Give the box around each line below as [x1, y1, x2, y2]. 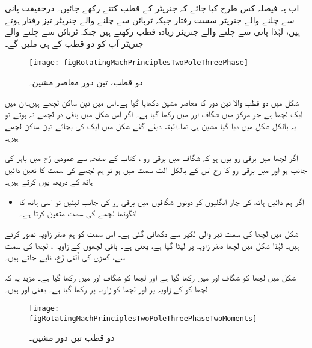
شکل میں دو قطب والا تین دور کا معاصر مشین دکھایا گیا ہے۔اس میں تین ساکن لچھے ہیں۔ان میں [5, 96, 299, 108]
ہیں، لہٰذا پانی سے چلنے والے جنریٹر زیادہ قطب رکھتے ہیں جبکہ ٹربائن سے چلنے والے [5, 25, 300, 38]
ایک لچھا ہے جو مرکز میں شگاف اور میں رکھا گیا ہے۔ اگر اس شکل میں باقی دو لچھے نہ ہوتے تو [5, 108, 303, 120]
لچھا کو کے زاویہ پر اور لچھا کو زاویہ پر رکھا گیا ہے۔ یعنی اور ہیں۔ [5, 282, 208, 295]
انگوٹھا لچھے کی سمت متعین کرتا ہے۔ [19, 207, 136, 219]
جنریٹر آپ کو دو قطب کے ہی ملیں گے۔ [5, 37, 144, 49]
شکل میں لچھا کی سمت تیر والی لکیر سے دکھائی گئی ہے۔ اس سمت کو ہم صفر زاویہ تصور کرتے [5, 227, 299, 239]
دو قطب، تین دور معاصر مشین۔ [29, 76, 143, 88]
